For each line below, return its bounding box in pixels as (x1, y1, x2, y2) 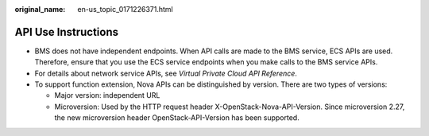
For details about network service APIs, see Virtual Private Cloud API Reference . (34, 68, 298, 78)
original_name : (14, 5, 66, 14)
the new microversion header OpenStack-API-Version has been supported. (54, 113, 300, 122)
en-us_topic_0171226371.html (77, 5, 174, 14)
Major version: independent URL (54, 91, 160, 100)
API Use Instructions (14, 25, 119, 39)
